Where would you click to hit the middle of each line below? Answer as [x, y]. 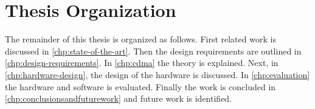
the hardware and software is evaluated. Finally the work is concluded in [140, 86]
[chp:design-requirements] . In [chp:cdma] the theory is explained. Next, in [142, 63]
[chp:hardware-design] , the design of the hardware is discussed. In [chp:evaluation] [157, 74]
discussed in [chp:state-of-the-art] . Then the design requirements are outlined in [153, 51]
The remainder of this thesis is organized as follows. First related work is [140, 39]
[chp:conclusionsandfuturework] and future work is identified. [119, 98]
